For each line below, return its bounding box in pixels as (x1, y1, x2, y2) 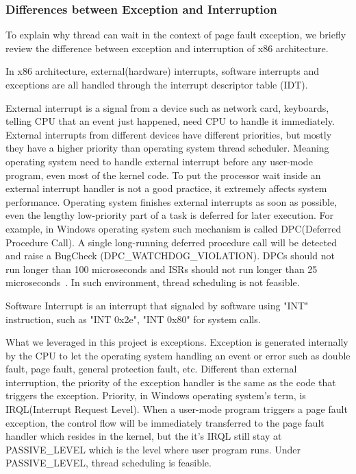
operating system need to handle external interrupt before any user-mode (5, 154, 313, 168)
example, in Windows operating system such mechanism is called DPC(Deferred (5, 221, 342, 235)
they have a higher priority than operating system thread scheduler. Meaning (5, 141, 329, 155)
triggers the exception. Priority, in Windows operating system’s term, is (5, 388, 306, 403)
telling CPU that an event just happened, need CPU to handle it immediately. (5, 114, 335, 128)
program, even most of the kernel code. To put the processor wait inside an (5, 167, 321, 182)
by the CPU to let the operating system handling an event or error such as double (5, 348, 351, 362)
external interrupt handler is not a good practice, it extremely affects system (5, 181, 327, 195)
